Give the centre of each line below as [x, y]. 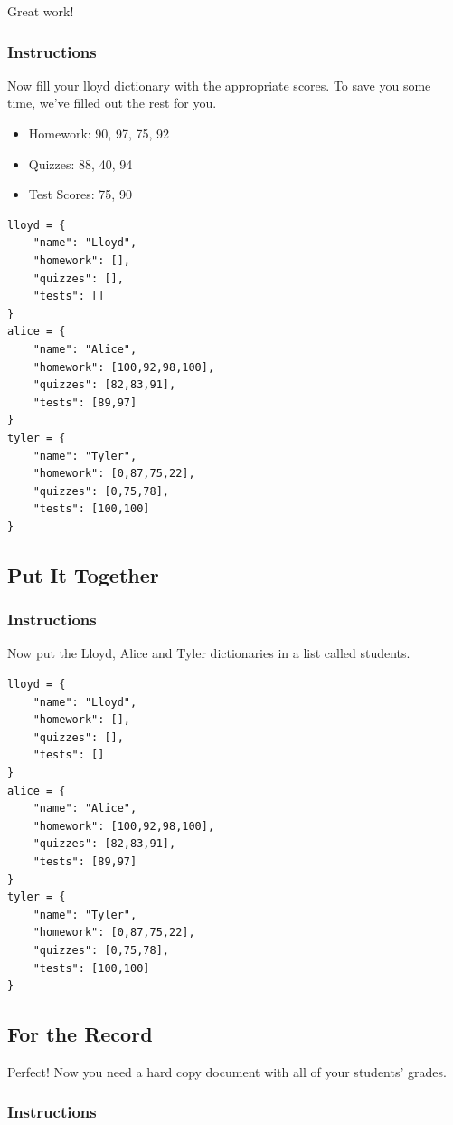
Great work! [41, 11]
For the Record [80, 1034]
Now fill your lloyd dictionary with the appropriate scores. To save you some [219, 85]
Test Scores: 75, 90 [80, 194]
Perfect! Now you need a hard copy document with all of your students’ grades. [227, 1071]
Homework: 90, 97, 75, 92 [99, 133]
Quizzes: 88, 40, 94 [80, 163]
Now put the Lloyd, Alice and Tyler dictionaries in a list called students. [209, 653]
